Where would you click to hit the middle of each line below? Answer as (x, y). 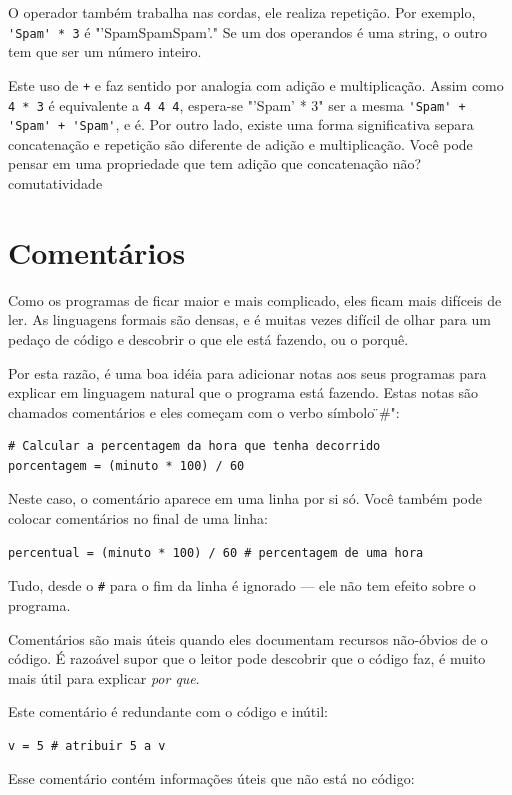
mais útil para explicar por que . (104, 677)
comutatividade (55, 183)
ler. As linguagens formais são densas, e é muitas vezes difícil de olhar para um (249, 319)
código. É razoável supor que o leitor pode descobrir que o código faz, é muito (247, 658)
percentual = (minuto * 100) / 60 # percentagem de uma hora (216, 552)
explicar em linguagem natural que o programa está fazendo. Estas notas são (243, 392)
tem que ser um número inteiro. (105, 51)
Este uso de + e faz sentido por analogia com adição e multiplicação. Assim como (256, 84)
